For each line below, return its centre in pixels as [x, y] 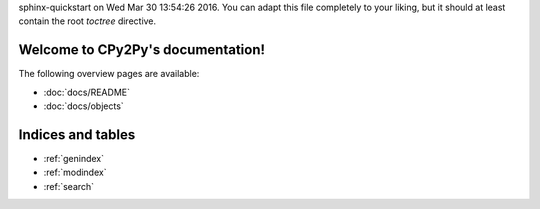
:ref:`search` [69, 186]
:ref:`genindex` [74, 158]
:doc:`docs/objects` [83, 106]
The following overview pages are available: [109, 74]
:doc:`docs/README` [86, 92]
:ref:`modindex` [75, 172]
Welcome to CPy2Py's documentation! [141, 50]
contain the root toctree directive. [87, 21]
